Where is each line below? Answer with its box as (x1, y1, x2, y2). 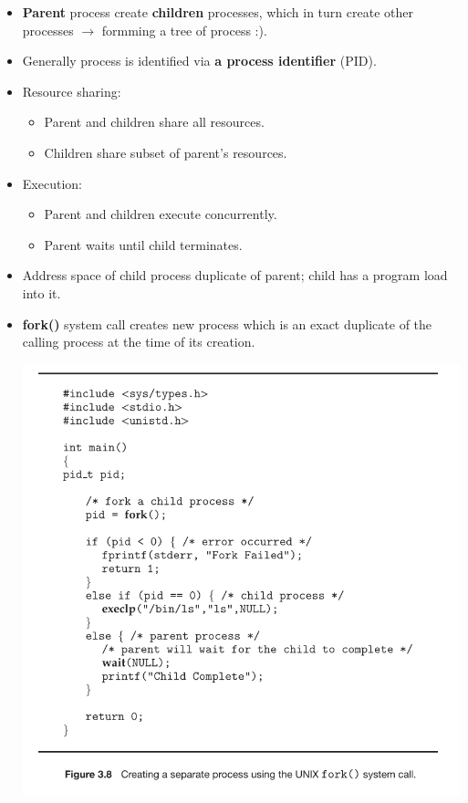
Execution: (22, 173, 82, 193)
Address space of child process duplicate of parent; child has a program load (22, 266, 448, 285)
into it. (22, 283, 61, 302)
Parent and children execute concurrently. (44, 204, 277, 224)
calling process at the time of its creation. (22, 332, 255, 351)
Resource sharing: (22, 81, 121, 100)
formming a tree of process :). (101, 20, 267, 39)
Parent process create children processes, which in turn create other (22, 3, 413, 21)
